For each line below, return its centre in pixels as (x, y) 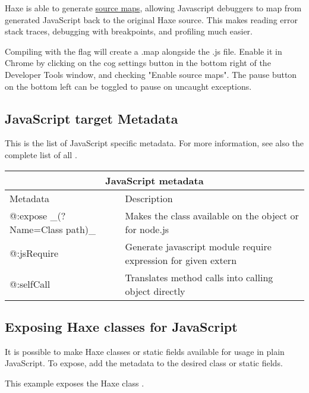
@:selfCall (30, 284)
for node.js (147, 229)
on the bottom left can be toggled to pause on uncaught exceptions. (128, 86)
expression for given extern (181, 260)
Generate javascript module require (198, 246)
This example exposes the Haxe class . (75, 383)
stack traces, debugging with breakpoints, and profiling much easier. (129, 31)
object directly (155, 291)
